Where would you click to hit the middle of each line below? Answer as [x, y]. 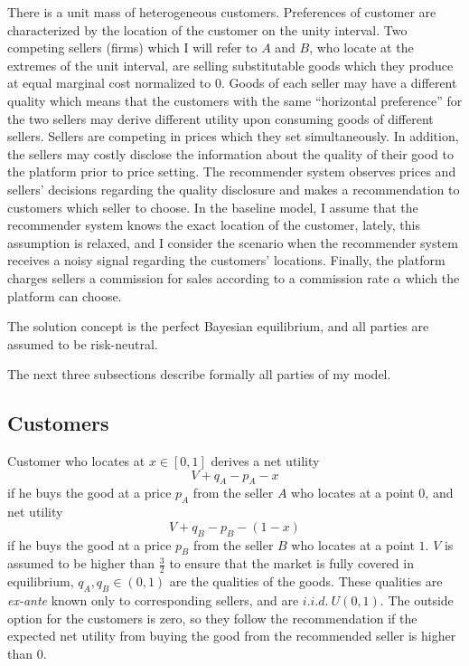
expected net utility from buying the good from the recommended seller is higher [232, 636]
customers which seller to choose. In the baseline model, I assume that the [213, 207]
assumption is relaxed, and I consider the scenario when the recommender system [233, 242]
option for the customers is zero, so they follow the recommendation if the [212, 618]
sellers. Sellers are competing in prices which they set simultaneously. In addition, [233, 136]
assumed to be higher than [81, 563]
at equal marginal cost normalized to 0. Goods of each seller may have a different [232, 83]
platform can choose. [65, 295]
